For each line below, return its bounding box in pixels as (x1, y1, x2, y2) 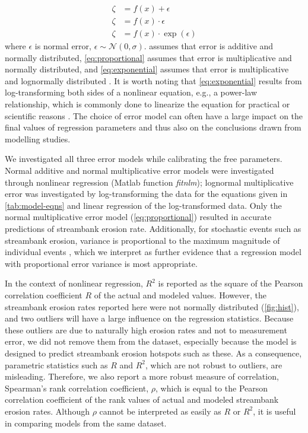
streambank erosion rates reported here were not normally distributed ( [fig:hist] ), (5, 300, 299, 313)
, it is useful (253, 405, 296, 417)
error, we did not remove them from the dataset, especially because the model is (5, 335, 297, 348)
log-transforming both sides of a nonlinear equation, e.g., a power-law (5, 86, 258, 98)
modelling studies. (5, 132, 71, 145)
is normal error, (34, 40, 91, 52)
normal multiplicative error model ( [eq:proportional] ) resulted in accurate (5, 211, 272, 223)
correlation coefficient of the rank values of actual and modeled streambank (5, 393, 279, 406)
